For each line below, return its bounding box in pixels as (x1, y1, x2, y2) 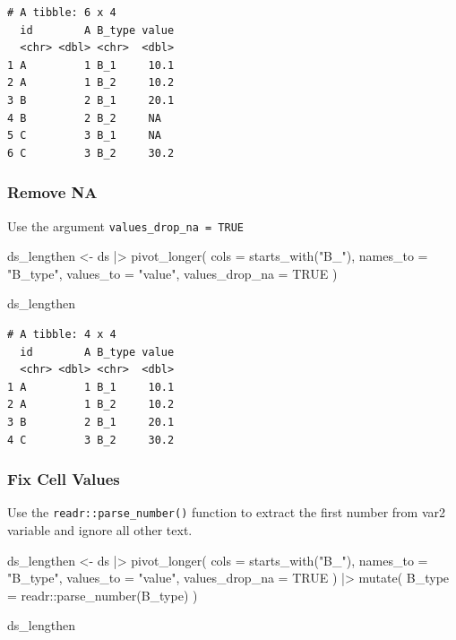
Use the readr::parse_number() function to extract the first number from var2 (7, 503, 446, 522)
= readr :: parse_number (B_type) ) (7, 585, 198, 604)
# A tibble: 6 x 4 (7, 6, 116, 19)
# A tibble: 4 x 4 (7, 328, 116, 341)
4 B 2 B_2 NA (7, 111, 161, 125)
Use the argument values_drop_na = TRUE (7, 216, 244, 235)
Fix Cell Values (7, 468, 120, 490)
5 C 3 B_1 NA (7, 129, 161, 143)
